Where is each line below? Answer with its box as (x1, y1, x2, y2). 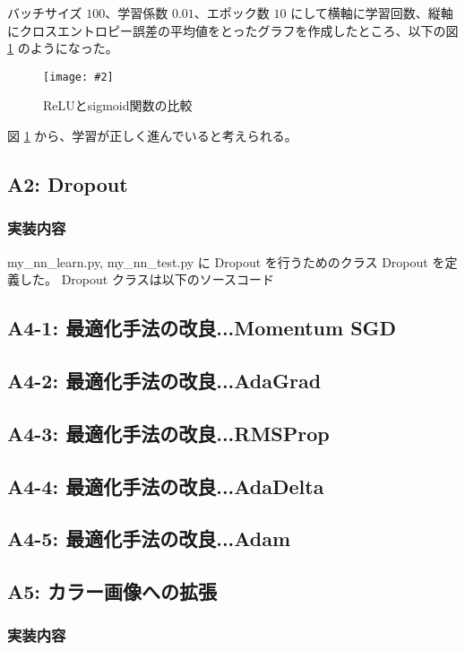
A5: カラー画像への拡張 (7, 577, 218, 605)
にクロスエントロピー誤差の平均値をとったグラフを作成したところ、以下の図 (7, 21, 459, 39)
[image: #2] (43, 70, 114, 83)
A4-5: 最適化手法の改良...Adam (7, 525, 291, 552)
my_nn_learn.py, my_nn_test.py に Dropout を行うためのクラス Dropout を (7, 252, 445, 271)
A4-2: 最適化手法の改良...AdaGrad (7, 366, 322, 394)
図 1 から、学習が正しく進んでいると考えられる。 (7, 126, 297, 145)
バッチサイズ (7, 4, 82, 22)
